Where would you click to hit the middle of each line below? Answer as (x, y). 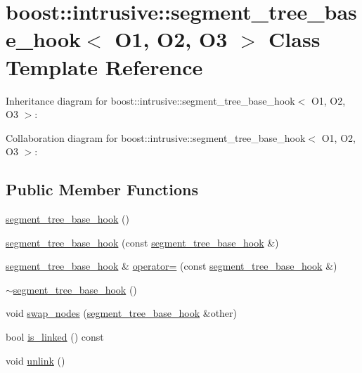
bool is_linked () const (55, 337)
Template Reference (104, 66)
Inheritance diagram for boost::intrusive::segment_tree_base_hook (150, 100)
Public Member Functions (102, 189)
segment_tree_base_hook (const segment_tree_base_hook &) (142, 242)
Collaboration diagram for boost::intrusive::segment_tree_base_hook (156, 137)
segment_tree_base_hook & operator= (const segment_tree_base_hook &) (172, 266)
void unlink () (35, 360)
